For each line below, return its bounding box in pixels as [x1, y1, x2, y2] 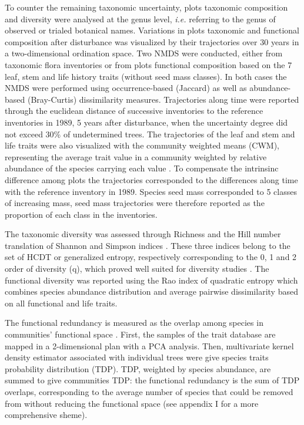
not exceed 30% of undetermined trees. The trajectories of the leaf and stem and [5, 127, 295, 140]
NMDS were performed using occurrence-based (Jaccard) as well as [5, 82, 247, 94]
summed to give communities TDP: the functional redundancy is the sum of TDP [5, 374, 300, 386]
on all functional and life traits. [5, 296, 118, 309]
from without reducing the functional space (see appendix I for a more [5, 397, 259, 409]
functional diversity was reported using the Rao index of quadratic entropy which [5, 274, 298, 286]
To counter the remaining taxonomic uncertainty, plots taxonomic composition [5, 1, 288, 13]
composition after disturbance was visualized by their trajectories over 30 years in [5, 35, 299, 48]
